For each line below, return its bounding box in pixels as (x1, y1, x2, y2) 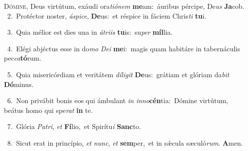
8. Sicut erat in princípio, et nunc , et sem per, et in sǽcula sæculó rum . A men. (7, 137, 243, 148)
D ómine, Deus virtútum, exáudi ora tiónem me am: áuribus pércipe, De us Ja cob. (4, 1, 245, 11)
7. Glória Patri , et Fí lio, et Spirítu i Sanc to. (7, 121, 141, 131)
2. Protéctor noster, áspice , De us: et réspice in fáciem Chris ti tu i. (7, 10, 207, 21)
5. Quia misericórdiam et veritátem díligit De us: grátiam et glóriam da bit (7, 69, 229, 79)
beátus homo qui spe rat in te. (4, 105, 93, 115)
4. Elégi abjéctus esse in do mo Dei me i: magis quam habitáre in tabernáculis (7, 43, 240, 53)
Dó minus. (4, 79, 34, 89)
